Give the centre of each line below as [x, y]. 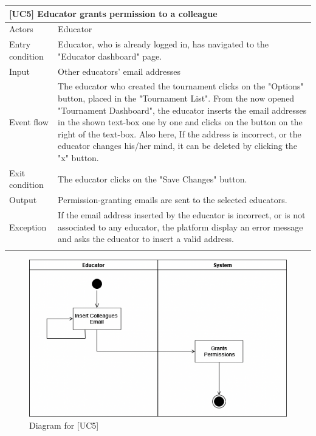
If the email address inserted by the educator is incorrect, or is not [182, 215]
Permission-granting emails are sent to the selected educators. [173, 200]
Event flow [29, 122]
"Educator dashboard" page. [110, 56]
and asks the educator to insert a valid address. [146, 239]
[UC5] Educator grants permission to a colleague [113, 13]
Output [23, 200]
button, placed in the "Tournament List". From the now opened [176, 98]
